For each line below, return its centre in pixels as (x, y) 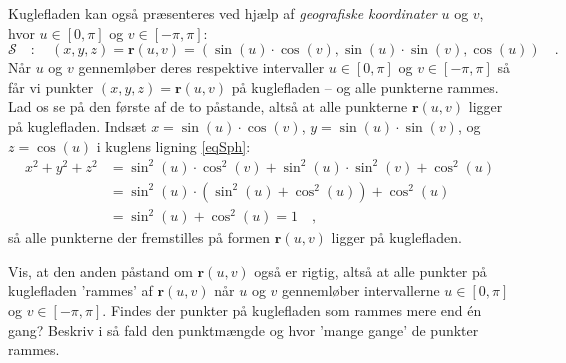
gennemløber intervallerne (361, 290)
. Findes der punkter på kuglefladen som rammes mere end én (292, 310)
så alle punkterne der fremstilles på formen (139, 237)
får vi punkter (51, 86)
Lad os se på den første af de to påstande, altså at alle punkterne (208, 106)
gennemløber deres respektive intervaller (201, 67)
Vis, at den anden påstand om (100, 270)
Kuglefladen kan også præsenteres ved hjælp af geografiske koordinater (222, 13)
